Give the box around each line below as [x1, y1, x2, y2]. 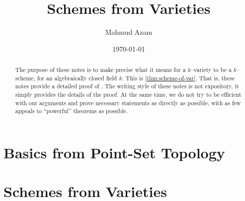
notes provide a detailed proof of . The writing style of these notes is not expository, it [15, 82, 239, 90]
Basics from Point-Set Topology [3, 142, 225, 163]
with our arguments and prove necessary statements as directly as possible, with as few [15, 98, 241, 107]
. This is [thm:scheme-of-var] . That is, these [122, 73, 235, 82]
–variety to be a [190, 66, 232, 74]
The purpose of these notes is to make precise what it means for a [15, 66, 186, 74]
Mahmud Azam [105, 27, 153, 37]
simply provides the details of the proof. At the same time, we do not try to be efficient [15, 90, 242, 99]
